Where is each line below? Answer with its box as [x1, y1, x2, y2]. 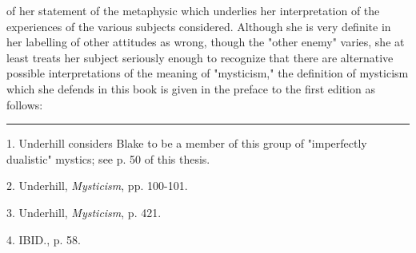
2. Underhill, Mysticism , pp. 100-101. [6, 177, 188, 194]
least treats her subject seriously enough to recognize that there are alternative [6, 49, 394, 65]
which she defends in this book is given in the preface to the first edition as [6, 80, 375, 97]
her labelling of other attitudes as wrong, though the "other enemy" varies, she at [6, 34, 405, 50]
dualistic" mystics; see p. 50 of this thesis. [6, 150, 210, 167]
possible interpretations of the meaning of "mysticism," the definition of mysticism [6, 65, 409, 81]
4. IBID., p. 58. [6, 231, 81, 247]
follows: [6, 96, 43, 113]
